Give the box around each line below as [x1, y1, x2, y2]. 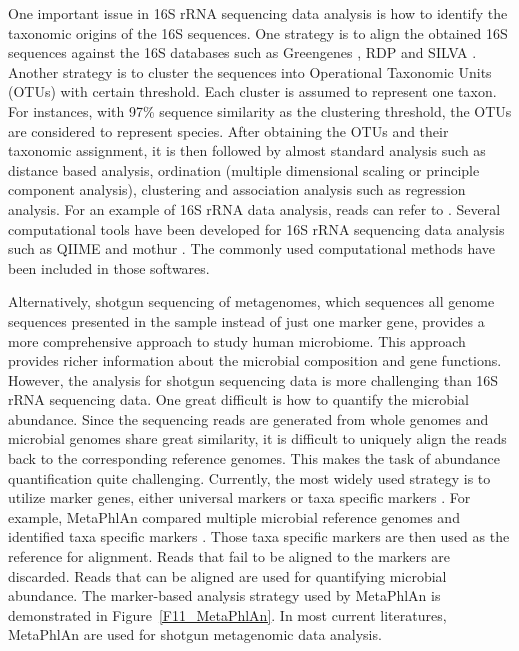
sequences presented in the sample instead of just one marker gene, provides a [8, 310, 485, 331]
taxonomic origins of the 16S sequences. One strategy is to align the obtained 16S [8, 22, 508, 43]
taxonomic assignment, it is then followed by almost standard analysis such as [8, 140, 486, 161]
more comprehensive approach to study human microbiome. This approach [8, 330, 466, 351]
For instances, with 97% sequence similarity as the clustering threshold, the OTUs [8, 100, 512, 121]
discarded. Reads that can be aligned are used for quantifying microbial [8, 565, 447, 586]
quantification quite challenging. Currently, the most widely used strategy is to [8, 467, 491, 488]
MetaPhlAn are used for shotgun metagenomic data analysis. [8, 624, 382, 645]
